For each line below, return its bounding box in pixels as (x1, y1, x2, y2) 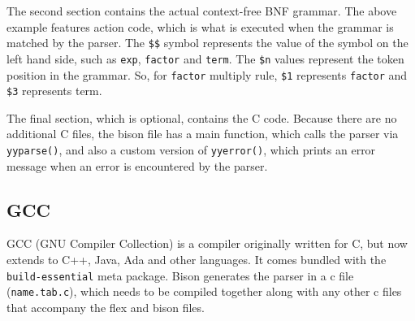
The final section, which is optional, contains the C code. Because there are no (6, 109, 397, 126)
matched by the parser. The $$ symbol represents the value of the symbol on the (6, 34, 409, 51)
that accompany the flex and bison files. (6, 298, 205, 315)
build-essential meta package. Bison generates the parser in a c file (6, 267, 354, 284)
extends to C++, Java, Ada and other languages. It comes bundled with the (6, 251, 387, 268)
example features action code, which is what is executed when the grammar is (6, 18, 394, 35)
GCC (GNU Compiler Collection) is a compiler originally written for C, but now (6, 235, 408, 252)
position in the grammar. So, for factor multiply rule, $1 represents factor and (6, 66, 408, 83)
